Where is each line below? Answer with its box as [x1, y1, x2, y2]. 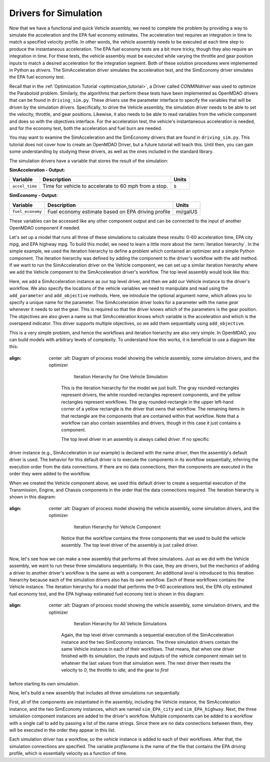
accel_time [12, 183, 37, 189]
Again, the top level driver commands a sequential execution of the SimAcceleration [61, 632, 234, 638]
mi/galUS [175, 208, 197, 215]
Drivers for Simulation [9, 8, 102, 19]
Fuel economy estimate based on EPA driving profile [47, 208, 170, 215]
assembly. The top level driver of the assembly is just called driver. [61, 542, 198, 548]
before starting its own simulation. [9, 680, 79, 686]
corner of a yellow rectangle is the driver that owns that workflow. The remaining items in [61, 406, 245, 412]
